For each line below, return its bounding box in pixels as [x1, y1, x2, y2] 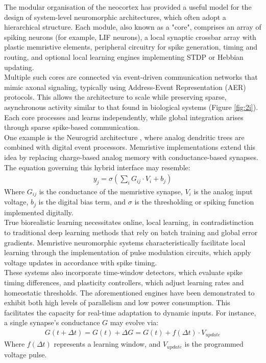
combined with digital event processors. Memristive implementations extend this [4, 142, 256, 152]
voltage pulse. [4, 349, 47, 359]
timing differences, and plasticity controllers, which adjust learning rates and [4, 277, 244, 287]
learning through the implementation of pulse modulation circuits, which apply [4, 247, 251, 258]
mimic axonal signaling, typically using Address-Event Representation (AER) [4, 81, 246, 92]
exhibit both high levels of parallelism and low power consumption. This [4, 297, 230, 308]
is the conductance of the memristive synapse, [39, 186, 183, 196]
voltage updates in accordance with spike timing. [4, 257, 157, 267]
